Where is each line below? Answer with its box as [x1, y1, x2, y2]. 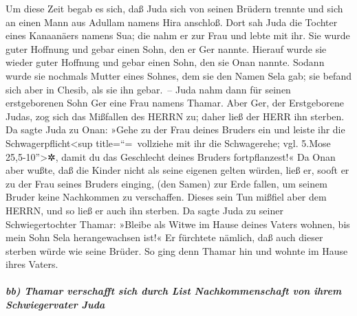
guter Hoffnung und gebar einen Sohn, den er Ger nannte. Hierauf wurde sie [6, 41, 327, 56]
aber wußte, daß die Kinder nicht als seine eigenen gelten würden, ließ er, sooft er [6, 163, 349, 177]
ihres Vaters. [6, 257, 58, 271]
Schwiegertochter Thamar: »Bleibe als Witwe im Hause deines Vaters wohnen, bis [6, 216, 350, 231]
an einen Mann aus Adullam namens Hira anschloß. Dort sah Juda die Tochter [6, 14, 338, 29]
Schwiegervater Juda [6, 297, 105, 312]
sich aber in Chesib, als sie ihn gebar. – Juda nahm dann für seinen [6, 82, 291, 96]
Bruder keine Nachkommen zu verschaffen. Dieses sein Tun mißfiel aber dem [6, 190, 327, 204]
